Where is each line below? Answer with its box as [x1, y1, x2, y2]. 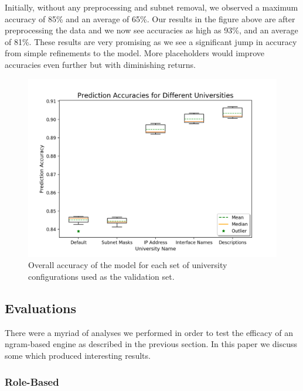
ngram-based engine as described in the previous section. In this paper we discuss [5, 338, 297, 350]
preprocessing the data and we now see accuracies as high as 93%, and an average [5, 24, 298, 36]
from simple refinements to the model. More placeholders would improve [5, 47, 264, 59]
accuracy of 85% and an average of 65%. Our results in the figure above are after [5, 12, 295, 25]
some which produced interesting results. [5, 349, 151, 362]
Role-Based [5, 374, 59, 389]
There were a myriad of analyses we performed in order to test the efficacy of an [5, 326, 293, 338]
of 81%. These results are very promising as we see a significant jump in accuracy [5, 35, 297, 47]
